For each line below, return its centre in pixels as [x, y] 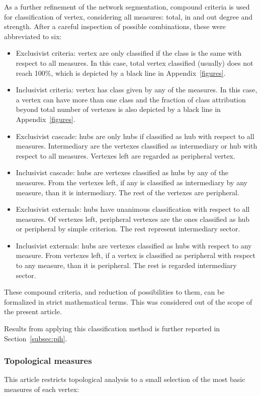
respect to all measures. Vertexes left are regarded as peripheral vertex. [125, 155]
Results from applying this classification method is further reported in [112, 328]
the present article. [33, 311]
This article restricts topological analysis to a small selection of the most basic [125, 379]
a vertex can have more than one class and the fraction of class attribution [131, 99]
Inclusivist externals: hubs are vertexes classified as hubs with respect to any [134, 245]
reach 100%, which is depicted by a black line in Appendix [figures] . [121, 73]
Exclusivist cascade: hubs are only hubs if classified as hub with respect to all [135, 136]
